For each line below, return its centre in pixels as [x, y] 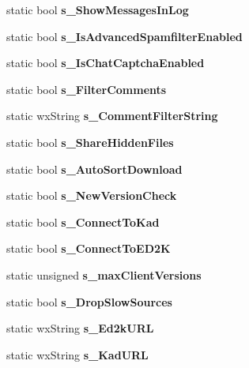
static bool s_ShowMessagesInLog [98, 9]
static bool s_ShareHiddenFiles [90, 142]
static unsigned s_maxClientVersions [104, 274]
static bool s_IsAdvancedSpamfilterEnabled [124, 36]
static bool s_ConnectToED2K [89, 248]
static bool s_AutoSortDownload [94, 169]
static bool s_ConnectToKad [83, 222]
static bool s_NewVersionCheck [92, 195]
